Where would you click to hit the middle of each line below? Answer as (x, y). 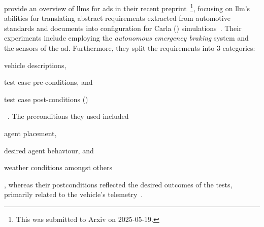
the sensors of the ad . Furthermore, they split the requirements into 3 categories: (130, 48)
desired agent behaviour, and (49, 150)
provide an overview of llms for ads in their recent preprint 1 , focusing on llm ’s (127, 7)
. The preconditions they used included (68, 116)
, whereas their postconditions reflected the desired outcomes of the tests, (118, 184)
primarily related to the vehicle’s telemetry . (74, 194)
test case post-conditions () (46, 99)
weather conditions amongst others (58, 167)
